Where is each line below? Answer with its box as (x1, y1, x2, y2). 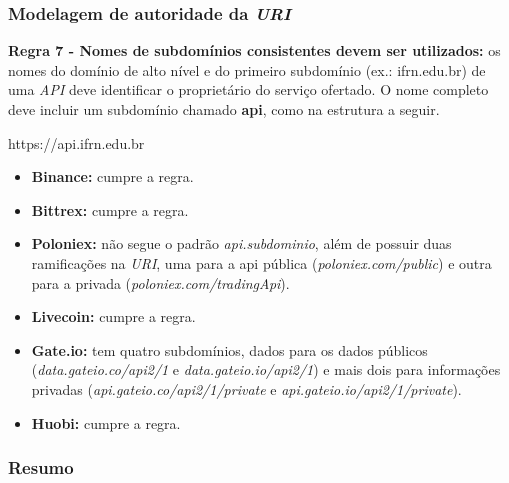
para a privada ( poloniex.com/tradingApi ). (31, 272, 290, 293)
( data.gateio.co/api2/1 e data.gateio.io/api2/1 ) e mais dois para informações (31, 359, 501, 380)
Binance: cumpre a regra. (31, 166, 194, 187)
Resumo (8, 455, 74, 480)
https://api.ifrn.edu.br (8, 132, 145, 153)
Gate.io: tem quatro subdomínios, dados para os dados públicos (31, 339, 428, 360)
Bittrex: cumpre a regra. (31, 199, 189, 220)
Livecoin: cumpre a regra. (31, 306, 196, 327)
